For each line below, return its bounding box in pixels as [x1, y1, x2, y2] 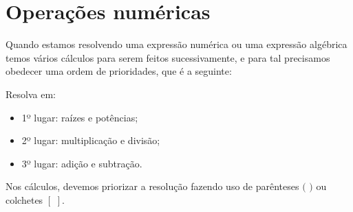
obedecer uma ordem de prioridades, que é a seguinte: [6, 64, 232, 78]
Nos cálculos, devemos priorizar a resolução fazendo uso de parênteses [6, 179, 299, 193]
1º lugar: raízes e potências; [21, 110, 138, 124]
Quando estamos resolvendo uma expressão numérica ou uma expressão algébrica [6, 37, 347, 51]
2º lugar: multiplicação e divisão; [21, 133, 160, 148]
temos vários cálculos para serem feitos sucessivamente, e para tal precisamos [6, 50, 330, 64]
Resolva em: [6, 86, 56, 101]
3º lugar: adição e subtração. [21, 156, 142, 170]
